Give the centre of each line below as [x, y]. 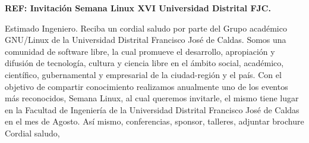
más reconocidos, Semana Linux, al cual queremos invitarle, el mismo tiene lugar [152, 98]
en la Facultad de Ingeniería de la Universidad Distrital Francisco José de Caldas [152, 109]
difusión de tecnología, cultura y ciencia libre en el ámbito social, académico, [144, 63]
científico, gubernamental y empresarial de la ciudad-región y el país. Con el [143, 74]
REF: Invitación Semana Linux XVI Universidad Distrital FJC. [138, 8]
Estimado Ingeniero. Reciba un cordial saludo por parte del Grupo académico [146, 28]
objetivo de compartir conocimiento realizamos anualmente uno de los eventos [146, 86]
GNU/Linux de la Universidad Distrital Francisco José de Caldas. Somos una [146, 40]
